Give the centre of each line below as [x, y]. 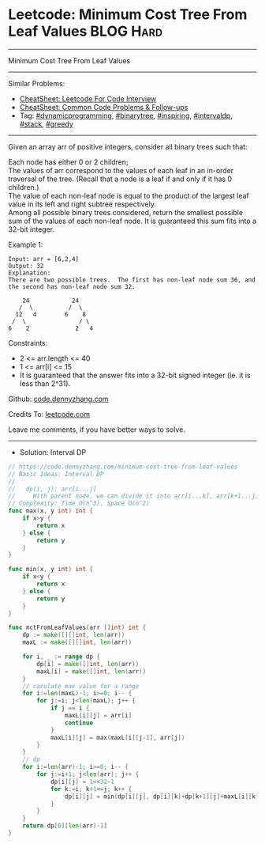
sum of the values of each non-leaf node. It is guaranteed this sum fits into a [132, 221]
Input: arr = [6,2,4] [44, 259]
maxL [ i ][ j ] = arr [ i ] [98, 716]
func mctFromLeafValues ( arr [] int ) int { [77, 628]
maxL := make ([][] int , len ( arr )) [77, 642]
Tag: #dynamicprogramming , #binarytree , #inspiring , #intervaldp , [126, 115]
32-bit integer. [32, 229]
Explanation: [30, 273]
